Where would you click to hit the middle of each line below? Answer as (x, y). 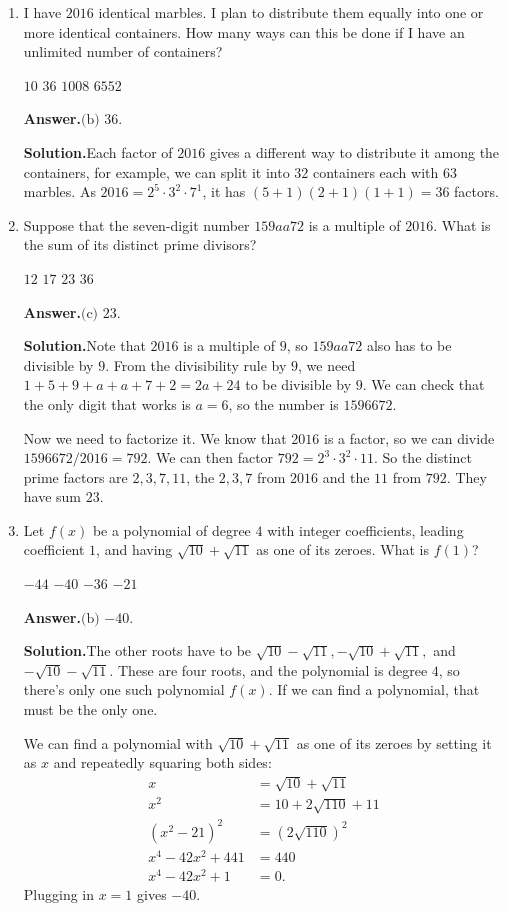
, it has (224, 191)
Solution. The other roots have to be (137, 650)
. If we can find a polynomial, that (374, 689)
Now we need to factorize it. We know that (155, 437)
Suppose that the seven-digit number (136, 224)
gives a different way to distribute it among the (354, 151)
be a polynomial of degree (171, 529)
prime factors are (75, 476)
